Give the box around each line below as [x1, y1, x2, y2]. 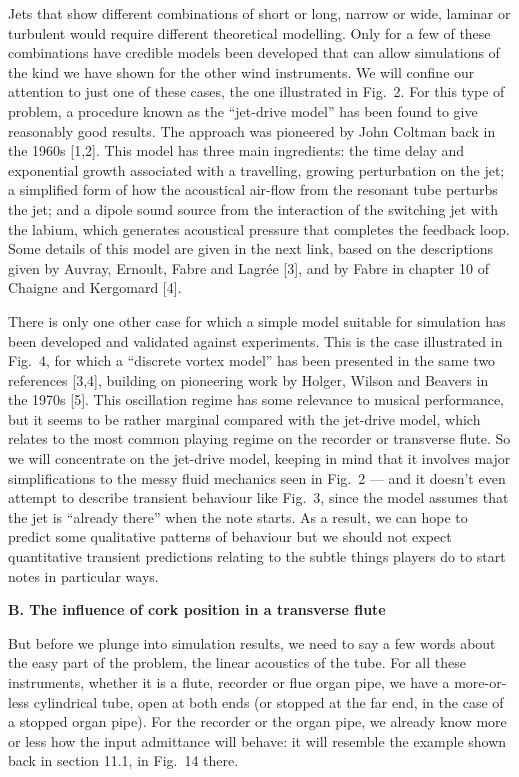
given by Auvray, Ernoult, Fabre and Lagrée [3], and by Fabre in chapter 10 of [8, 257, 489, 278]
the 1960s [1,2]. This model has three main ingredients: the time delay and [8, 140, 465, 161]
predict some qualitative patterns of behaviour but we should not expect [8, 526, 452, 547]
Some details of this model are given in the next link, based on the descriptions [8, 238, 494, 259]
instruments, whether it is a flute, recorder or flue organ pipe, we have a [8, 672, 450, 692]
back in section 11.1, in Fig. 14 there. [8, 750, 239, 771]
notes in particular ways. [8, 565, 159, 586]
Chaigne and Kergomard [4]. [8, 277, 182, 298]
